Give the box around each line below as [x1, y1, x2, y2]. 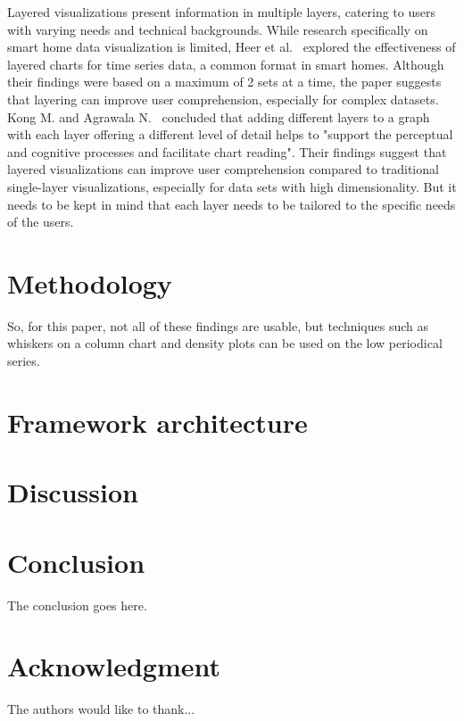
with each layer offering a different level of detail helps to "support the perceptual [7, 125, 453, 144]
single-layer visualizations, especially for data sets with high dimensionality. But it [7, 177, 457, 195]
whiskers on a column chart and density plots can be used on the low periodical [7, 334, 443, 352]
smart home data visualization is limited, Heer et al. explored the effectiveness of [7, 37, 456, 56]
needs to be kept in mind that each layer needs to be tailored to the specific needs [7, 195, 456, 213]
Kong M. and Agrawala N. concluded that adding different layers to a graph [7, 107, 430, 126]
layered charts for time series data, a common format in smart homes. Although [7, 54, 444, 73]
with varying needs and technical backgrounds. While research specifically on [7, 20, 428, 38]
